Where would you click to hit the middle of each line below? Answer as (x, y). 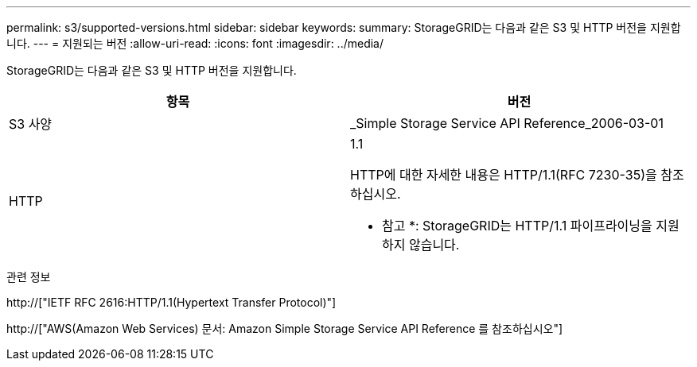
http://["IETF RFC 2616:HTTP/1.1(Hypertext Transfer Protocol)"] (171, 302)
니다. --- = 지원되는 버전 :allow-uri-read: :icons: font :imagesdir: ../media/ (195, 43)
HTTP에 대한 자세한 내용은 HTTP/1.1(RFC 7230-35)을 (504, 175)
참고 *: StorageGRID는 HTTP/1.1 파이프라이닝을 (517, 226)
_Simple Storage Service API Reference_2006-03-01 (507, 123)
